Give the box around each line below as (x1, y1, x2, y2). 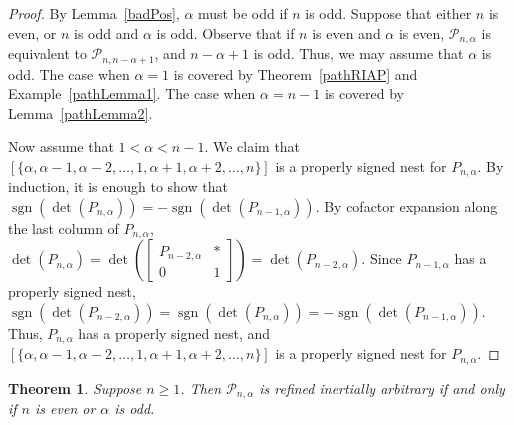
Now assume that (8, 136, 114, 157)
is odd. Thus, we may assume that (253, 43, 464, 64)
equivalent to (8, 43, 87, 64)
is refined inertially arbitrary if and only (259, 377, 505, 398)
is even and (312, 22, 381, 43)
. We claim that (204, 136, 301, 157)
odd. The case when (8, 63, 130, 84)
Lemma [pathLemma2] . (8, 102, 153, 123)
